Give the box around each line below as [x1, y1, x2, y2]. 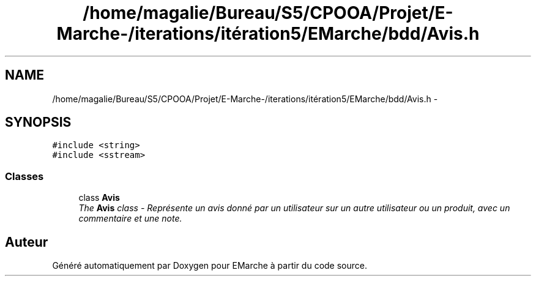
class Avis [78, 192, 120, 203]
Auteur [5, 234, 48, 250]
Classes [5, 170, 44, 182]
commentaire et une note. [78, 213, 182, 224]
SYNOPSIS [5, 114, 72, 130]
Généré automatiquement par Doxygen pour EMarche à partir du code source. [52, 260, 367, 271]
